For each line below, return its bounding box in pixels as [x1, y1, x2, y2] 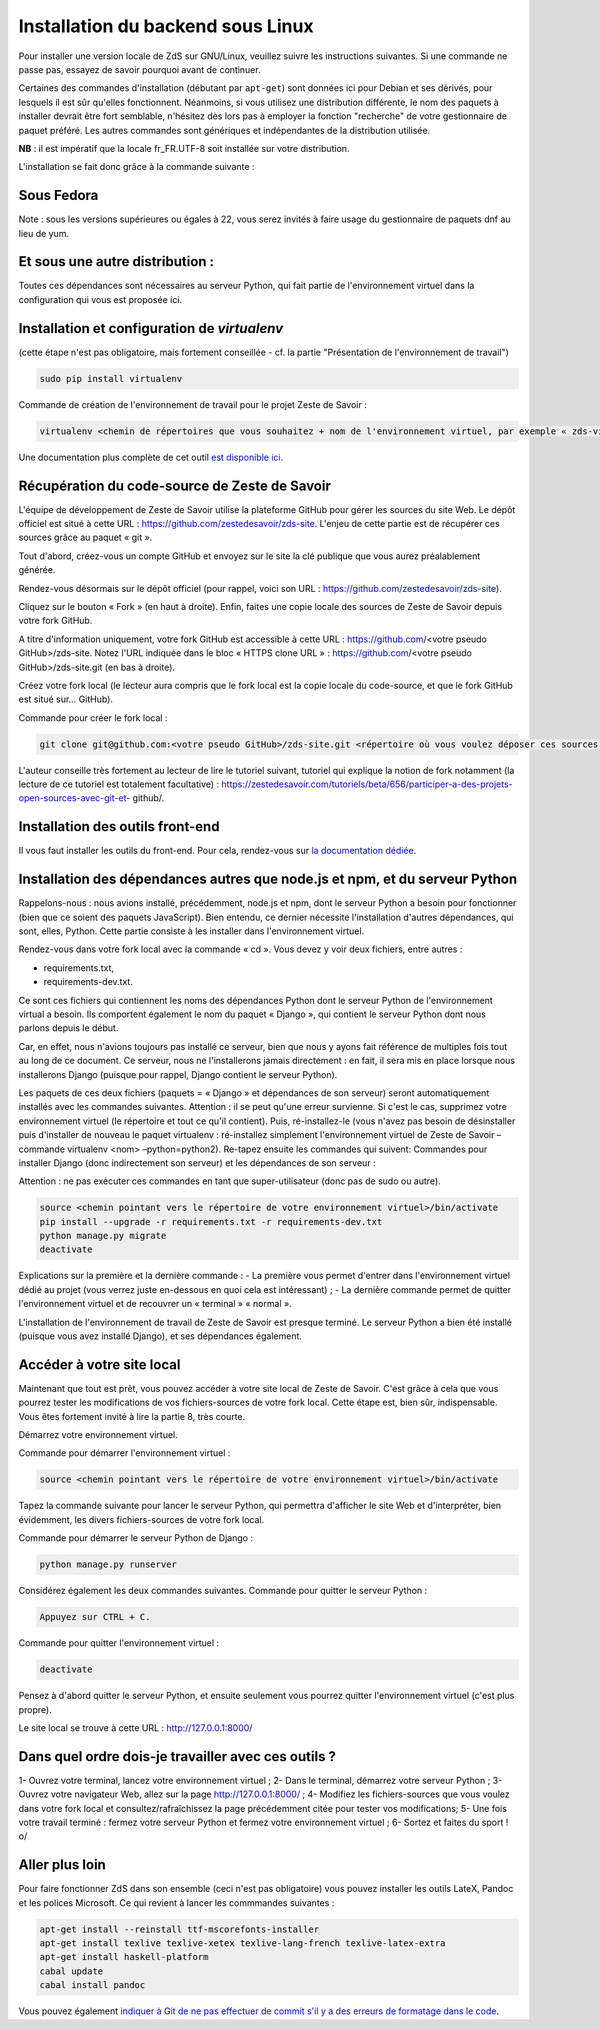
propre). [18, 1703, 52, 1715]
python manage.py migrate [39, 1230, 167, 1242]
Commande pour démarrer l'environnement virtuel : [18, 1447, 231, 1459]
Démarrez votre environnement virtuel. [18, 1429, 179, 1441]
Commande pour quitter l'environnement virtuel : [18, 1637, 220, 1649]
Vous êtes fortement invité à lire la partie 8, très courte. [18, 1410, 246, 1422]
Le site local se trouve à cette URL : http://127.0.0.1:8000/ [18, 1721, 253, 1734]
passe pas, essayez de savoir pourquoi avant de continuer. [18, 63, 261, 75]
